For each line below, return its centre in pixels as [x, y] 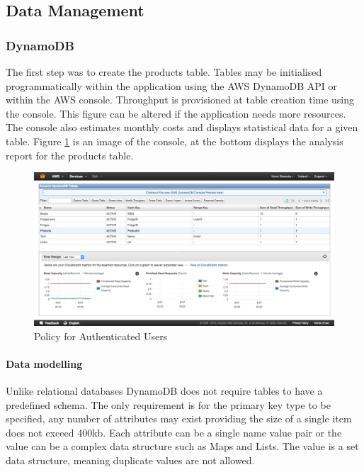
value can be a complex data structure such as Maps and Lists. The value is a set [182, 446]
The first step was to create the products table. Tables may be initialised [164, 72]
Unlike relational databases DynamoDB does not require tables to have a [164, 391]
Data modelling [44, 363]
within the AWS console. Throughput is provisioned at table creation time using [180, 100]
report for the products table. [70, 155]
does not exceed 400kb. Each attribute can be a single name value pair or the [174, 432]
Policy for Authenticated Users [101, 336]
